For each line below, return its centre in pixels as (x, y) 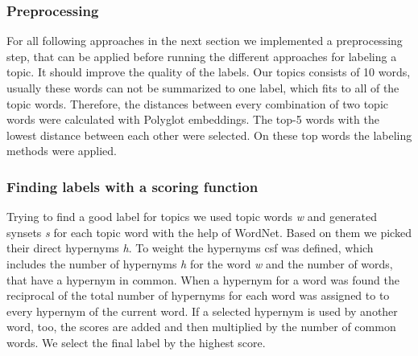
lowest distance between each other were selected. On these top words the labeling (209, 135)
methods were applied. (62, 151)
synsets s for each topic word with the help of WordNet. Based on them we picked (209, 232)
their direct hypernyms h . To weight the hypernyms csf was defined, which (190, 248)
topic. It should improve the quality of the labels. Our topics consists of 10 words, (209, 72)
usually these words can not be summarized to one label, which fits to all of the (203, 88)
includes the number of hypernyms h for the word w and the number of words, (200, 263)
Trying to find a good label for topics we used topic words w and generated (192, 217)
